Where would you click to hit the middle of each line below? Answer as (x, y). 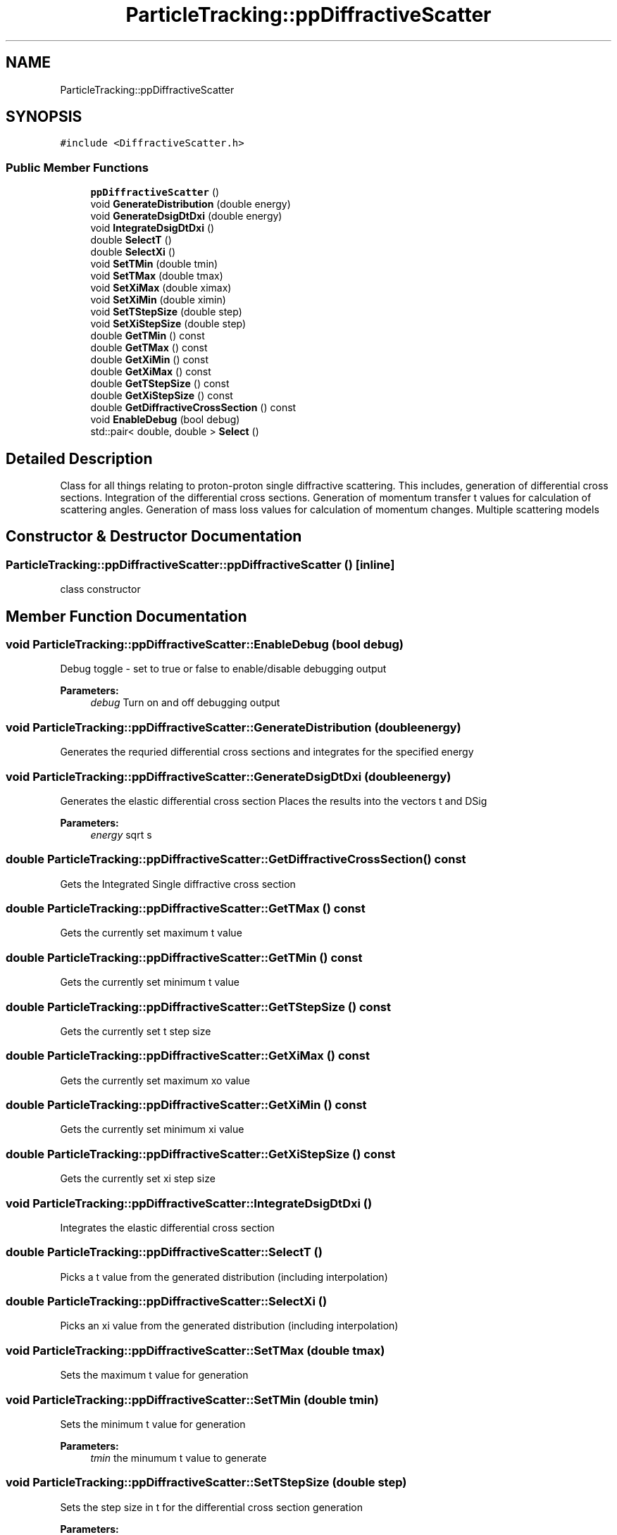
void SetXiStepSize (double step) (168, 324)
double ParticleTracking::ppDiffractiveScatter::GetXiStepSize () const (201, 1154)
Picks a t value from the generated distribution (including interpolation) (224, 1277)
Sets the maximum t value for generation (154, 1375)
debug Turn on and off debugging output (185, 703)
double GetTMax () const (149, 348)
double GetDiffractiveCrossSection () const (193, 408)
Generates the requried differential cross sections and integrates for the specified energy (267, 752)
